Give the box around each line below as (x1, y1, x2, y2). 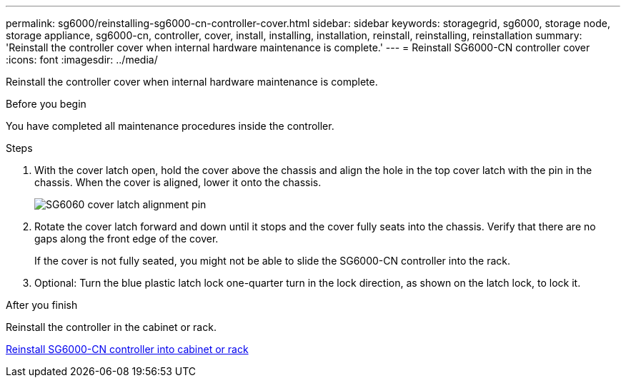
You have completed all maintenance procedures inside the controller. (6, 120, 334, 132)
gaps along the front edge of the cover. (34, 233, 219, 245)
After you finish (6, 299, 78, 311)
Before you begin (6, 98, 86, 110)
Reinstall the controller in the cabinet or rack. (6, 321, 217, 333)
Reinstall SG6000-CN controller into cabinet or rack (6, 343, 249, 355)
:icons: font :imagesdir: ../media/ (6, 53, 158, 66)
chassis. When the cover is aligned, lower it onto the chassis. (34, 176, 322, 188)
